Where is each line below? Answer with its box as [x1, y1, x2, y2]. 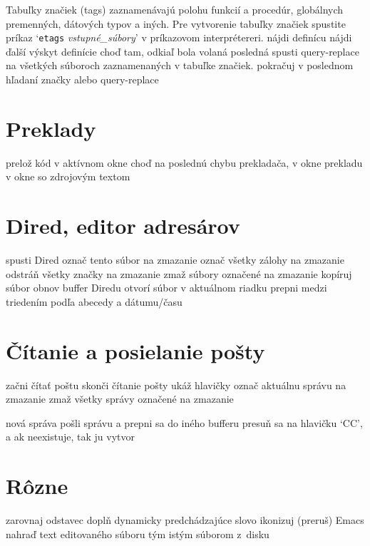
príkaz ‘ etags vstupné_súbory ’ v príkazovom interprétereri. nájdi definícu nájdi [6, 30, 352, 45]
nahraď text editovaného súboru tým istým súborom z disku [6, 526, 269, 541]
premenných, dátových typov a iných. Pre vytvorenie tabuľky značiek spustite [6, 16, 346, 31]
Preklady [6, 113, 96, 143]
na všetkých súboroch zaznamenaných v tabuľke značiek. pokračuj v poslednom [6, 58, 354, 73]
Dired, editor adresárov [6, 211, 240, 240]
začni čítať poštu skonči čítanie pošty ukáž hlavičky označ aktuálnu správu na [6, 377, 346, 392]
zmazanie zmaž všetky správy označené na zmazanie [6, 391, 234, 406]
